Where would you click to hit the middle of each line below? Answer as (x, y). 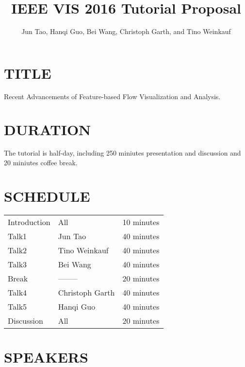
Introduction (29, 222)
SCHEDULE (47, 196)
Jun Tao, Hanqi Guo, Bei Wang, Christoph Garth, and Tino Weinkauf (126, 31)
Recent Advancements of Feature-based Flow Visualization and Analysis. (112, 96)
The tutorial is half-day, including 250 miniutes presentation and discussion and (122, 153)
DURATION (48, 130)
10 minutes (141, 222)
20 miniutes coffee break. (41, 162)
